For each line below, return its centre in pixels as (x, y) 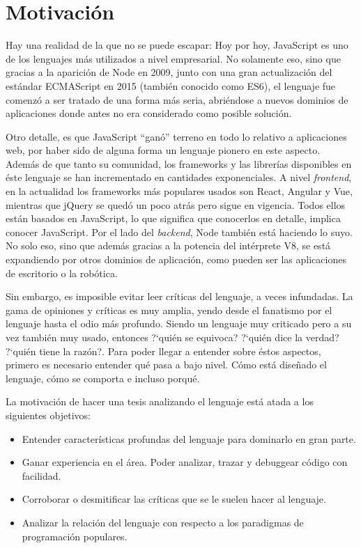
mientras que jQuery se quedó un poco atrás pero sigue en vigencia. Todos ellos (176, 204)
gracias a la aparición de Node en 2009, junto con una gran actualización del (169, 72)
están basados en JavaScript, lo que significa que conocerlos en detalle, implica (173, 218)
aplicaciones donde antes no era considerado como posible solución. (149, 113)
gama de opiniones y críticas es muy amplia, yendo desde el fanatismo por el (169, 310)
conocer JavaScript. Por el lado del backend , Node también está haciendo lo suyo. (179, 232)
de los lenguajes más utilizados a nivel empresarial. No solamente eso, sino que (173, 58)
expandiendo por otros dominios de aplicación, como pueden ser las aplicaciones (176, 259)
